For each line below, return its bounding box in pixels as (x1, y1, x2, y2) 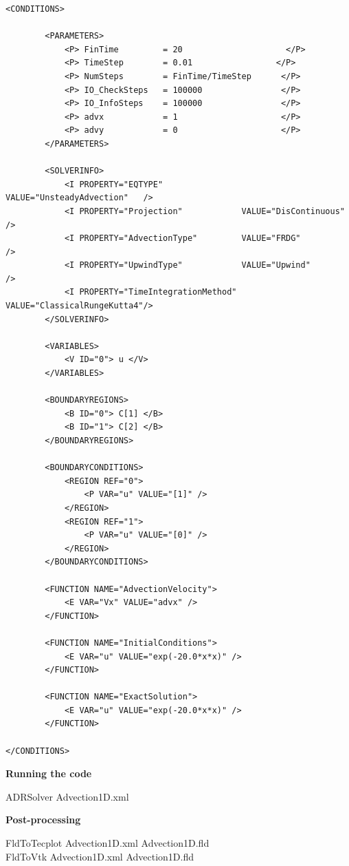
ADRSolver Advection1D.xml (5, 789, 129, 803)
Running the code (5, 766, 92, 781)
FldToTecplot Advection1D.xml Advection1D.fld (5, 836, 210, 850)
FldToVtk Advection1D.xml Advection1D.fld (5, 849, 194, 863)
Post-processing (5, 812, 81, 827)
